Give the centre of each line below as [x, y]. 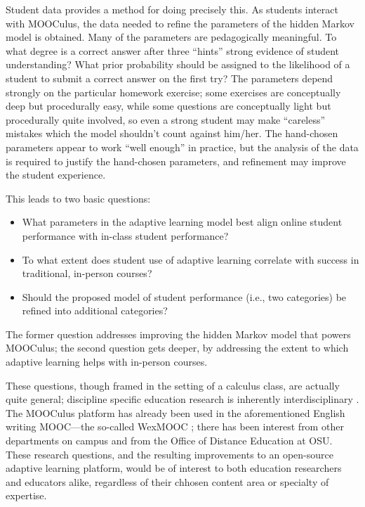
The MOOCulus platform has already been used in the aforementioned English [175, 412]
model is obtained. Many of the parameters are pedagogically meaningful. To [171, 37]
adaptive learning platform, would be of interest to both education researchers [174, 468]
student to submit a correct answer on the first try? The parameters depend [170, 78]
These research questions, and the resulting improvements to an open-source [170, 454]
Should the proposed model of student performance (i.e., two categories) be [184, 296]
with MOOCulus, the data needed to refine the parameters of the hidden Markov [180, 23]
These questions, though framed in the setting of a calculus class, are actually [173, 385]
